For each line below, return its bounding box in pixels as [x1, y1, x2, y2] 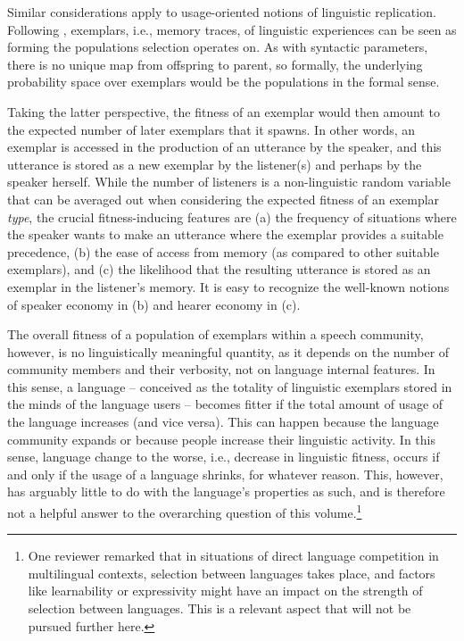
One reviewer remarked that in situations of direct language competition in [28, 546, 439, 565]
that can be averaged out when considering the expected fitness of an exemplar [7, 189, 440, 208]
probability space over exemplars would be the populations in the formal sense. [7, 72, 440, 91]
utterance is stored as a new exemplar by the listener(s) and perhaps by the [7, 154, 422, 173]
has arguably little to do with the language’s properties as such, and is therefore [7, 482, 445, 501]
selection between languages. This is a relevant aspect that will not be [28, 599, 411, 618]
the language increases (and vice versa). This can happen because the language [7, 412, 439, 431]
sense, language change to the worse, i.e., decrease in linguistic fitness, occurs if [7, 447, 440, 466]
